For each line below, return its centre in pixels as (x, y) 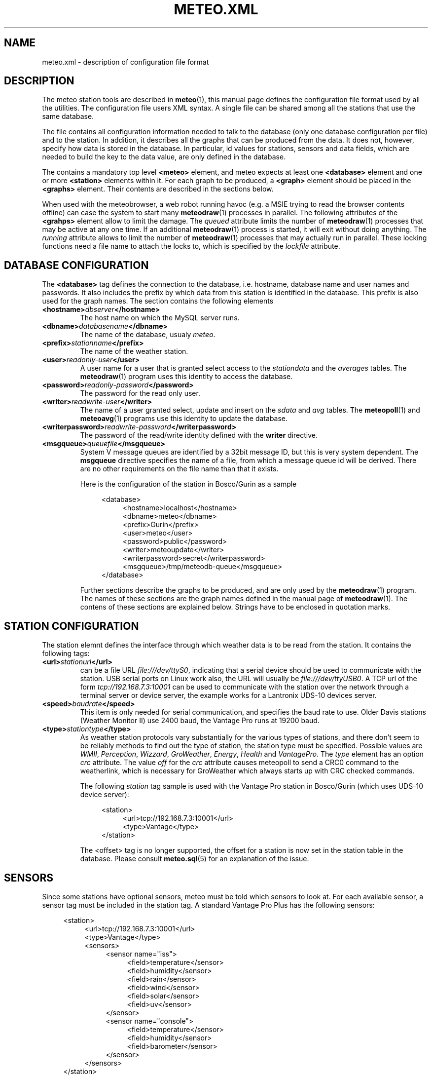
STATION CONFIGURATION (72, 626)
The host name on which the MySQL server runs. (160, 318)
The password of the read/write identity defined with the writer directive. (199, 435)
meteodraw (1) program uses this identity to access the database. (186, 377)
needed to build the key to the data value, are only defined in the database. (164, 157)
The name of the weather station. (134, 351)
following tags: (66, 653)
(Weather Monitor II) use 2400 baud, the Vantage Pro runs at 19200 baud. (200, 721)
